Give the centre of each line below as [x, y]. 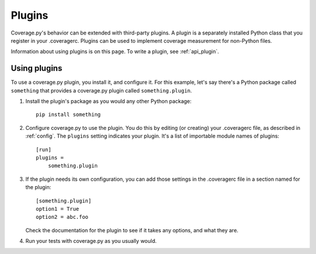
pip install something [68, 115]
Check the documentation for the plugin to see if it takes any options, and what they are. [132, 230]
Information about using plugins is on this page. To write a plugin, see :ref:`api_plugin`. [115, 52]
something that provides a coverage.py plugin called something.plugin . [102, 90]
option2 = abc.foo [62, 217]
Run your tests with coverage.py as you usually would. [91, 241]
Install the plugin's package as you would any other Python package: [109, 101]
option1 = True [58, 209]
